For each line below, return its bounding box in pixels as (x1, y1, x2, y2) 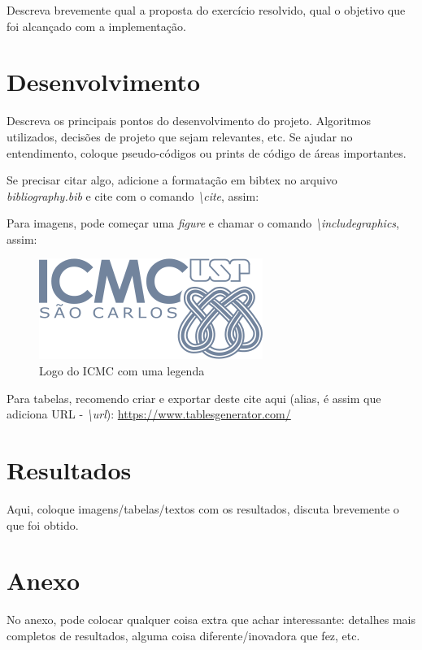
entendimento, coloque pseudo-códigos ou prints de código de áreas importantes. (7, 144, 407, 161)
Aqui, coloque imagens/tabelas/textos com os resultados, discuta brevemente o (7, 500, 399, 517)
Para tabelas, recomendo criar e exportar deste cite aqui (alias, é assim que (7, 389, 381, 406)
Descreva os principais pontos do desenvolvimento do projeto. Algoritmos (7, 112, 372, 129)
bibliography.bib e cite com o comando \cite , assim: (7, 187, 259, 204)
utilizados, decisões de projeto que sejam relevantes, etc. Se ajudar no (7, 128, 353, 145)
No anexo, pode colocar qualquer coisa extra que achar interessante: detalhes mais (7, 611, 415, 628)
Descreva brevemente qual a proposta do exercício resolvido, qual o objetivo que (7, 2, 406, 18)
